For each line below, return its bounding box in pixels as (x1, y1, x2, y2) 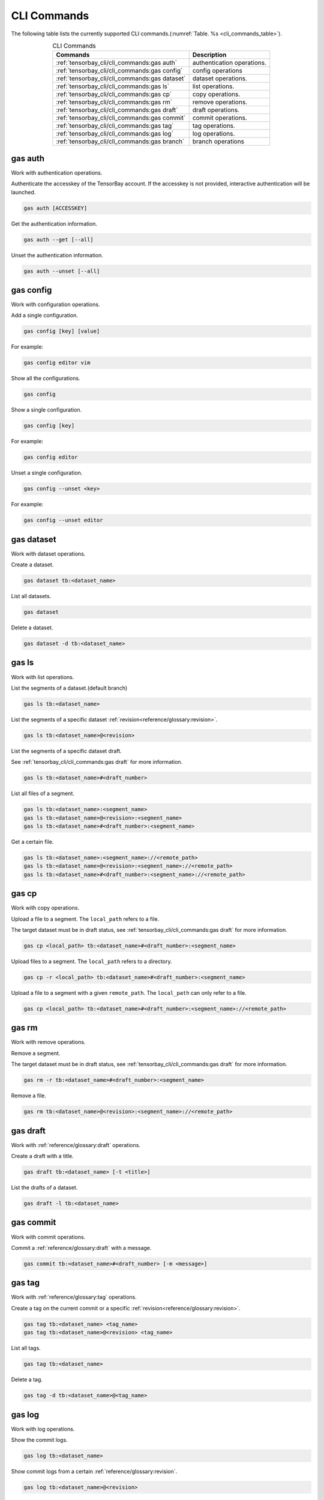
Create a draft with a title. (11, 1153, 74, 1160)
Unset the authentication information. (11, 251, 103, 259)
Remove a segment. (11, 1049, 61, 1057)
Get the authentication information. (11, 220, 98, 227)
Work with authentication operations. (11, 169, 103, 176)
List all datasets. (11, 593, 52, 600)
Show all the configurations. (11, 375, 80, 382)
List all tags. (11, 1345, 41, 1352)
